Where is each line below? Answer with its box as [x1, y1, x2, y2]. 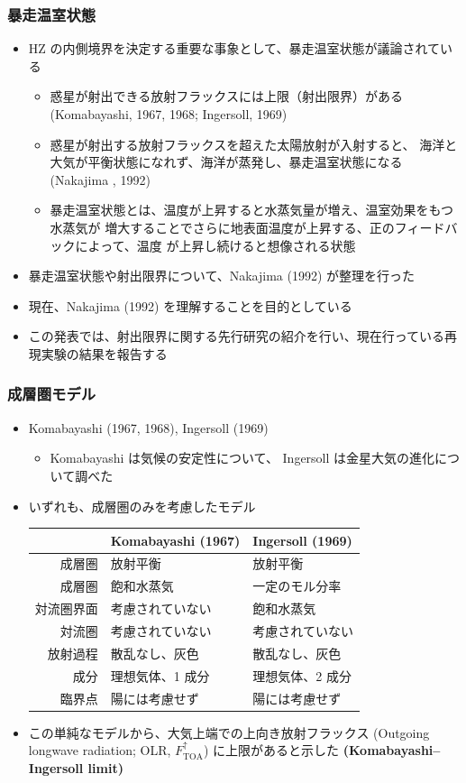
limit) [87, 758, 123, 777]
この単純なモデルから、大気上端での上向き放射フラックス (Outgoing [28, 723, 430, 742]
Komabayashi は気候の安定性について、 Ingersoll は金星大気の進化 [50, 448, 435, 467]
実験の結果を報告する [41, 344, 168, 363]
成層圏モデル [7, 382, 96, 405]
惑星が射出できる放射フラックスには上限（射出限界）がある [50, 87, 403, 106]
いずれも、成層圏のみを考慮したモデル [28, 496, 256, 515]
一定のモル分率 [252, 576, 342, 595]
